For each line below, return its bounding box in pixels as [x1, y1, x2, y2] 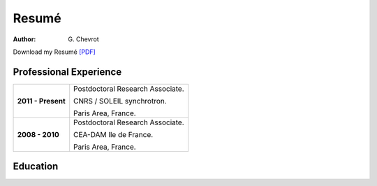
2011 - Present [17, 96, 66, 106]
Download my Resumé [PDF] [13, 48, 96, 56]
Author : [13, 35, 36, 43]
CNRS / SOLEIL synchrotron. [73, 96, 167, 106]
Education [13, 161, 59, 173]
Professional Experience [13, 66, 122, 78]
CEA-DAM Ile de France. [73, 129, 154, 139]
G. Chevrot [68, 35, 99, 43]
